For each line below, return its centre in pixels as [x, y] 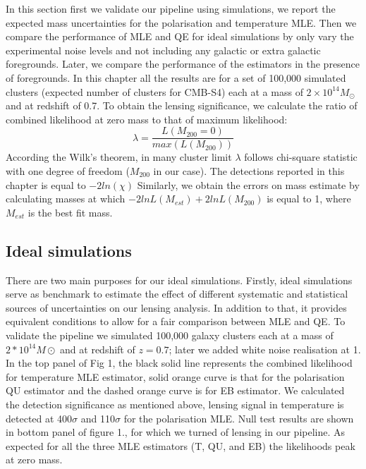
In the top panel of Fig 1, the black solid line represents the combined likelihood [179, 363]
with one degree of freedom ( [68, 171]
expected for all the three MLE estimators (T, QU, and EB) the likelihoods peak [181, 445]
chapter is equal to [46, 184]
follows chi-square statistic [301, 157]
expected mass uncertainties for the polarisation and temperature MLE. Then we [181, 22]
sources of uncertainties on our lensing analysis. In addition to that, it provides [176, 307]
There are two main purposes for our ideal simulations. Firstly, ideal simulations [179, 280]
